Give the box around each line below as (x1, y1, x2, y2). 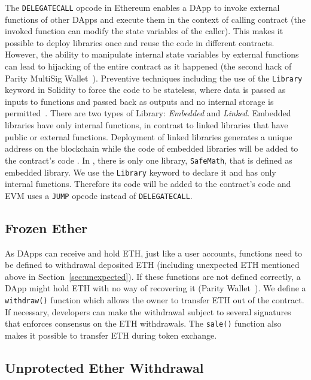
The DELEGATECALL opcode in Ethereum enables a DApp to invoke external (5, 1, 280, 13)
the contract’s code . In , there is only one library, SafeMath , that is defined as (5, 153, 292, 166)
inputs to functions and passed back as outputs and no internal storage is (5, 95, 274, 107)
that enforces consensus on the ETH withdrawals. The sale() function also (5, 317, 282, 330)
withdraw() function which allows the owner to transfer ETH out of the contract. (5, 293, 304, 306)
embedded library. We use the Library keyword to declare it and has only (5, 165, 276, 178)
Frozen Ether (5, 218, 88, 237)
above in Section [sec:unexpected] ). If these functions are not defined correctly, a (5, 270, 301, 282)
